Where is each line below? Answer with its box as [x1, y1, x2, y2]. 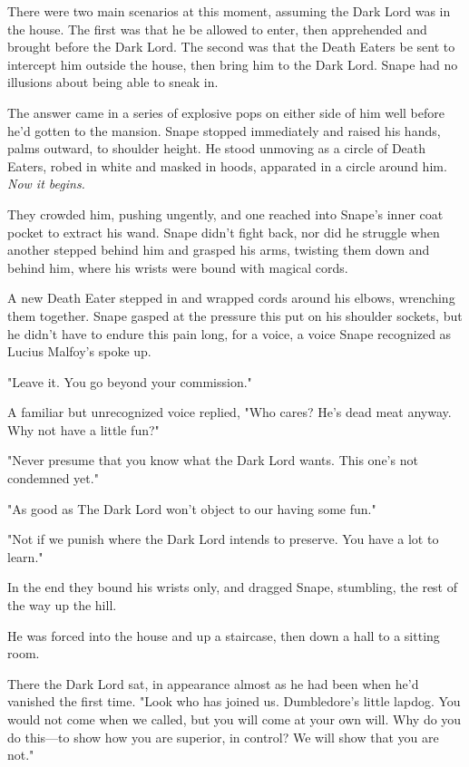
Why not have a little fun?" [7, 420, 160, 439]
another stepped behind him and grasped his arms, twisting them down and [7, 240, 430, 259]
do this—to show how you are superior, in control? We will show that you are [7, 727, 439, 746]
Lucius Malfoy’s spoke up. [7, 342, 151, 361]
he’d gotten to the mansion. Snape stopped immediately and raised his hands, [7, 121, 441, 140]
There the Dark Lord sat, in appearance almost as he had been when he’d [7, 674, 419, 693]
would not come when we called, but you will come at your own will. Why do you [7, 710, 462, 728]
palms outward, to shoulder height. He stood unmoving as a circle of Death [7, 139, 426, 158]
